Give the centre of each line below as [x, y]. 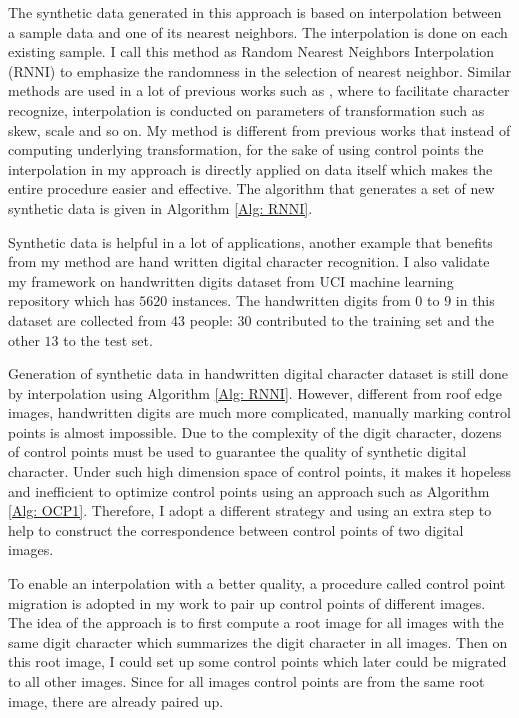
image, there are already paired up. [116, 700]
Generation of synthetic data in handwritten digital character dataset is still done [258, 373]
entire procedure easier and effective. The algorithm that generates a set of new [251, 188]
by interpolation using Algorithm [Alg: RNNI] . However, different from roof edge [255, 392]
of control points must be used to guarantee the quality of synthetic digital [237, 451]
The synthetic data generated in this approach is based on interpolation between [255, 12]
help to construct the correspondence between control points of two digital [236, 529]
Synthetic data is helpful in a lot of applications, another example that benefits [250, 241]
